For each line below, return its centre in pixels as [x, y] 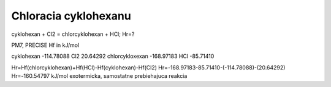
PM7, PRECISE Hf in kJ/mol [45, 45]
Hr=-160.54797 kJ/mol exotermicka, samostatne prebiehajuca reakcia [99, 76]
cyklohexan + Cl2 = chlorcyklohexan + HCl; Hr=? [73, 34]
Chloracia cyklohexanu [71, 16]
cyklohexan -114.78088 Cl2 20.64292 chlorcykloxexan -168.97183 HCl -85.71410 [113, 56]
